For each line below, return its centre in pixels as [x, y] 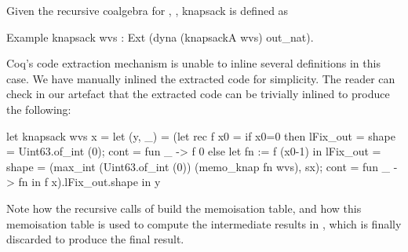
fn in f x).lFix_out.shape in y [89, 182]
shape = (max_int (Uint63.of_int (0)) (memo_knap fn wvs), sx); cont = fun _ [199, 166]
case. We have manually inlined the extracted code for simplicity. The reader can [201, 78]
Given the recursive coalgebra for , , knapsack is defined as [148, 10]
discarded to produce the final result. [95, 239]
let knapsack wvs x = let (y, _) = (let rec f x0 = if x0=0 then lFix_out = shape [201, 135]
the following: [39, 109]
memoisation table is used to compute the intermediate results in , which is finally [204, 223]
